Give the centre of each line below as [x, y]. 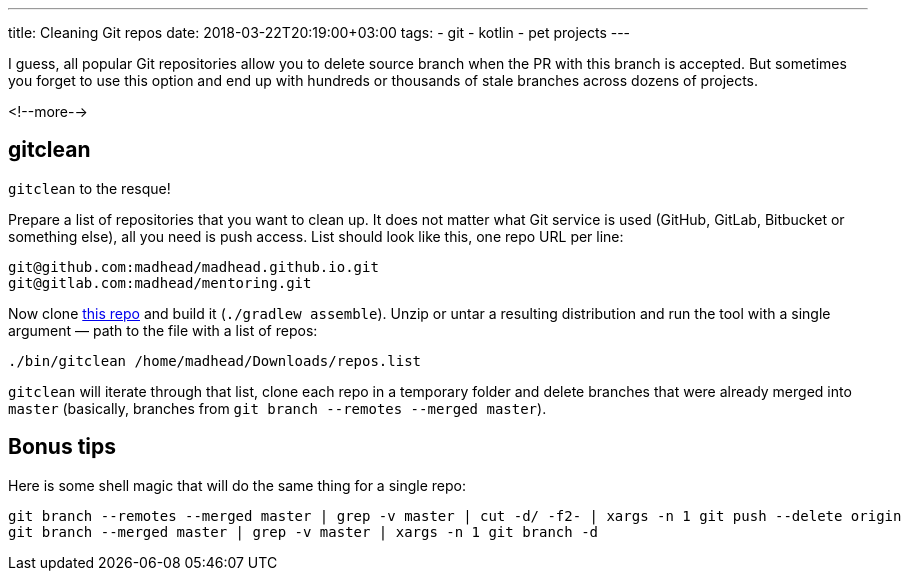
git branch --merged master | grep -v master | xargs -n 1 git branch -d [303, 531]
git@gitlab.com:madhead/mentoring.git [160, 282]
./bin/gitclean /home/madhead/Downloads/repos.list [215, 360]
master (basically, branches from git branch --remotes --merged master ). [277, 408]
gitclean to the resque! [89, 188]
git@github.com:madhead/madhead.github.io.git [193, 266]
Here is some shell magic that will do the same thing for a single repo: [237, 485]
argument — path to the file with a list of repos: [163, 330]
